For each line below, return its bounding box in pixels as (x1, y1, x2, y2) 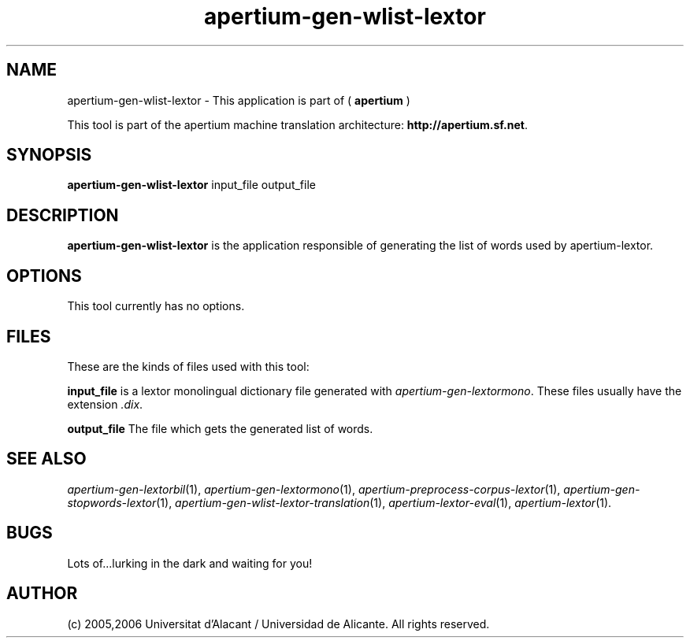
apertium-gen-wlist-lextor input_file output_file (67, 178, 316, 192)
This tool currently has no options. (67, 299, 245, 313)
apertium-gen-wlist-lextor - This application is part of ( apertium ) (67, 93, 410, 107)
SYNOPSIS (6, 145, 92, 165)
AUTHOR (6, 583, 78, 604)
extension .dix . (67, 397, 143, 411)
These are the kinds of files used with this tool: (67, 359, 310, 373)
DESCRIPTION (6, 205, 119, 225)
